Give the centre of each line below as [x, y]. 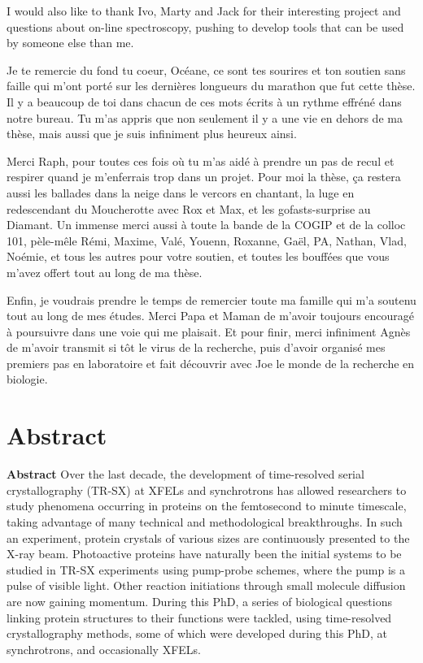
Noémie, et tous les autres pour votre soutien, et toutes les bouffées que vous [198, 256]
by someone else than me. [70, 43]
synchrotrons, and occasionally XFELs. [104, 649]
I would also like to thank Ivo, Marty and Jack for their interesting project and [204, 11]
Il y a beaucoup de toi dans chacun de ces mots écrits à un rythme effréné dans [204, 101]
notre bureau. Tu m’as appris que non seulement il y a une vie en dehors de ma [205, 117]
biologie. [27, 379]
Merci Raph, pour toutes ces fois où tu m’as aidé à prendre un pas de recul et [201, 160]
